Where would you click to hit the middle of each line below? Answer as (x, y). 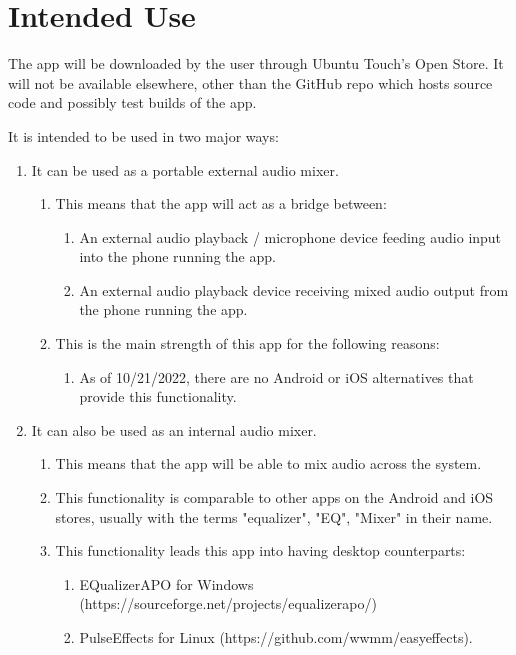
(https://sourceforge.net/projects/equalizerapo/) (228, 603)
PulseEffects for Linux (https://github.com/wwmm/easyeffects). (276, 637)
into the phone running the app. (177, 256)
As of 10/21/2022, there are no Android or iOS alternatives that (276, 376)
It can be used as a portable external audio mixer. (185, 169)
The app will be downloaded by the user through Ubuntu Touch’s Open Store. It (256, 63)
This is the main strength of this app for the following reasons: (247, 343)
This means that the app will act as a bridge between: (221, 203)
